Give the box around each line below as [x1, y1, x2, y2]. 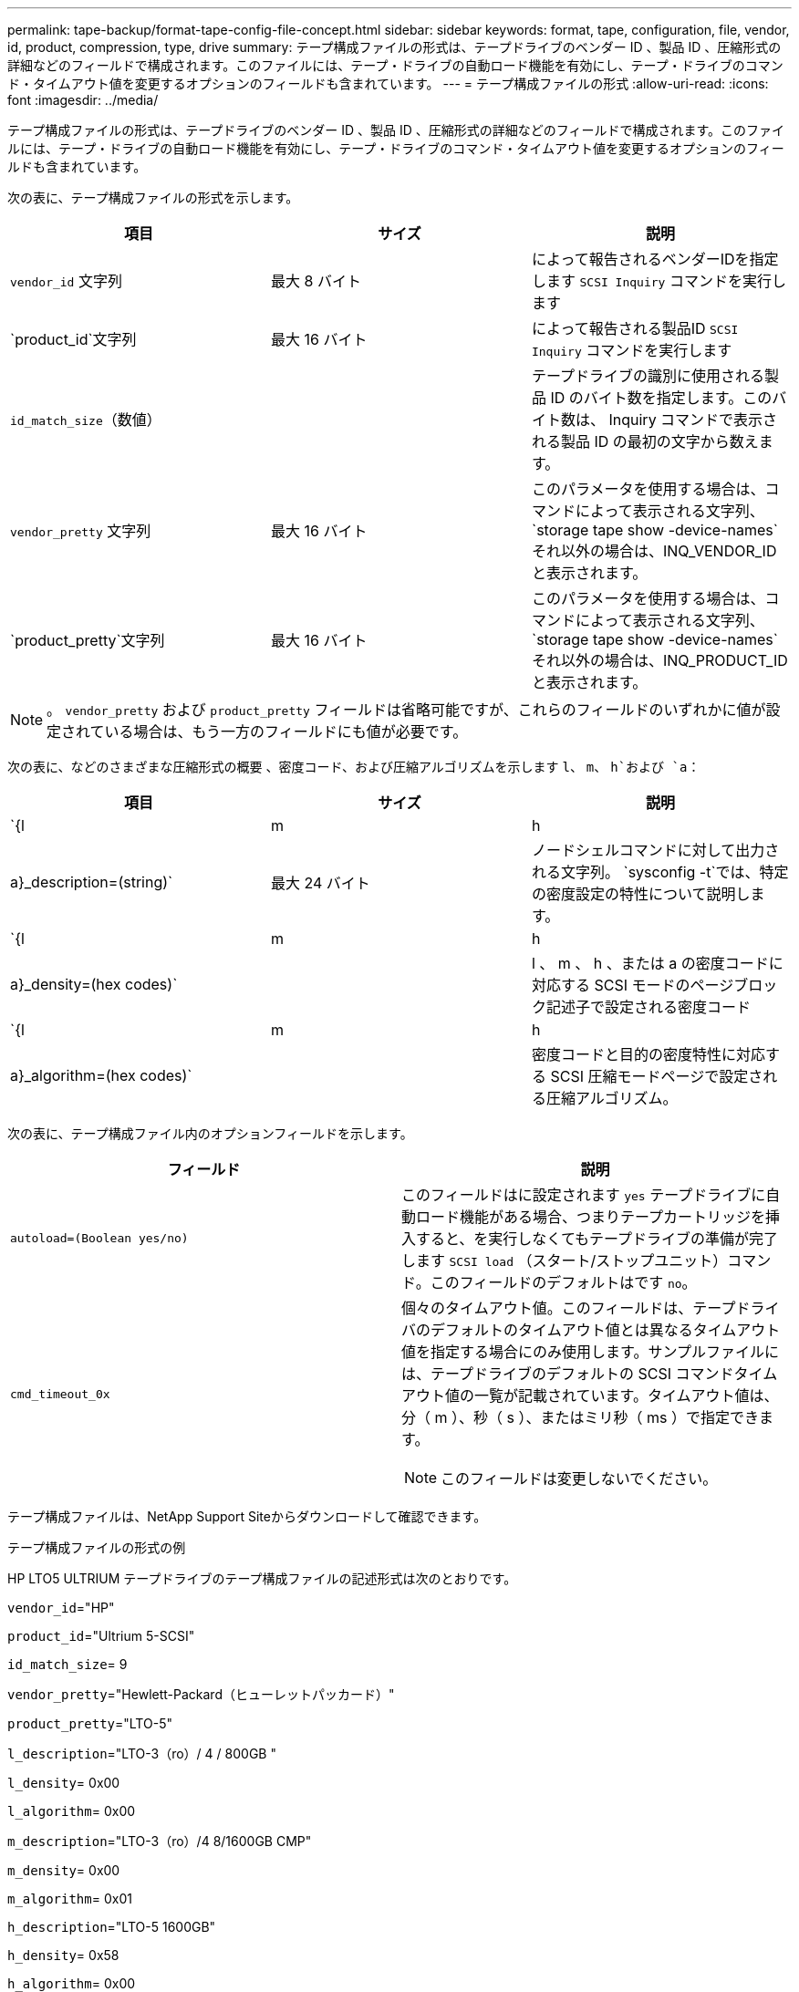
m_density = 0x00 [7, 1862, 120, 1878]
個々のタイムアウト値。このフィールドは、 [401, 1299, 693, 1317]
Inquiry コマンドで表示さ [608, 410, 778, 429]
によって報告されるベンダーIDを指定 [531, 250, 779, 268]
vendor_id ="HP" [7, 1600, 115, 1615]
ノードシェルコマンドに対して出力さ [531, 841, 780, 859]
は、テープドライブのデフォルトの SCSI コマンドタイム [401, 1364, 778, 1383]
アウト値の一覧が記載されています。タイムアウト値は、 [401, 1386, 779, 1405]
